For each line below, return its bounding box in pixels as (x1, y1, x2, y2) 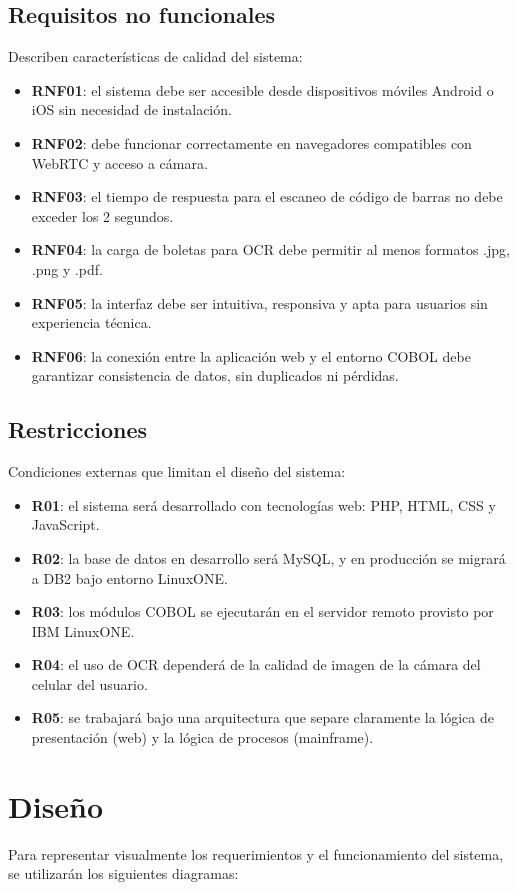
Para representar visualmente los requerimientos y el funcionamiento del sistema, (8, 843, 504, 864)
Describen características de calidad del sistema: (8, 46, 303, 67)
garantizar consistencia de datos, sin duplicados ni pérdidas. (31, 365, 399, 386)
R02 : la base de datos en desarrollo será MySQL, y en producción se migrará (31, 547, 506, 568)
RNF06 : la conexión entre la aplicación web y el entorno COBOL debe (31, 345, 471, 366)
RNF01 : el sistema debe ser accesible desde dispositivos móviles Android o (31, 79, 494, 100)
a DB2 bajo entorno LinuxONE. (31, 567, 228, 588)
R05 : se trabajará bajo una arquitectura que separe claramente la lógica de (31, 707, 494, 728)
